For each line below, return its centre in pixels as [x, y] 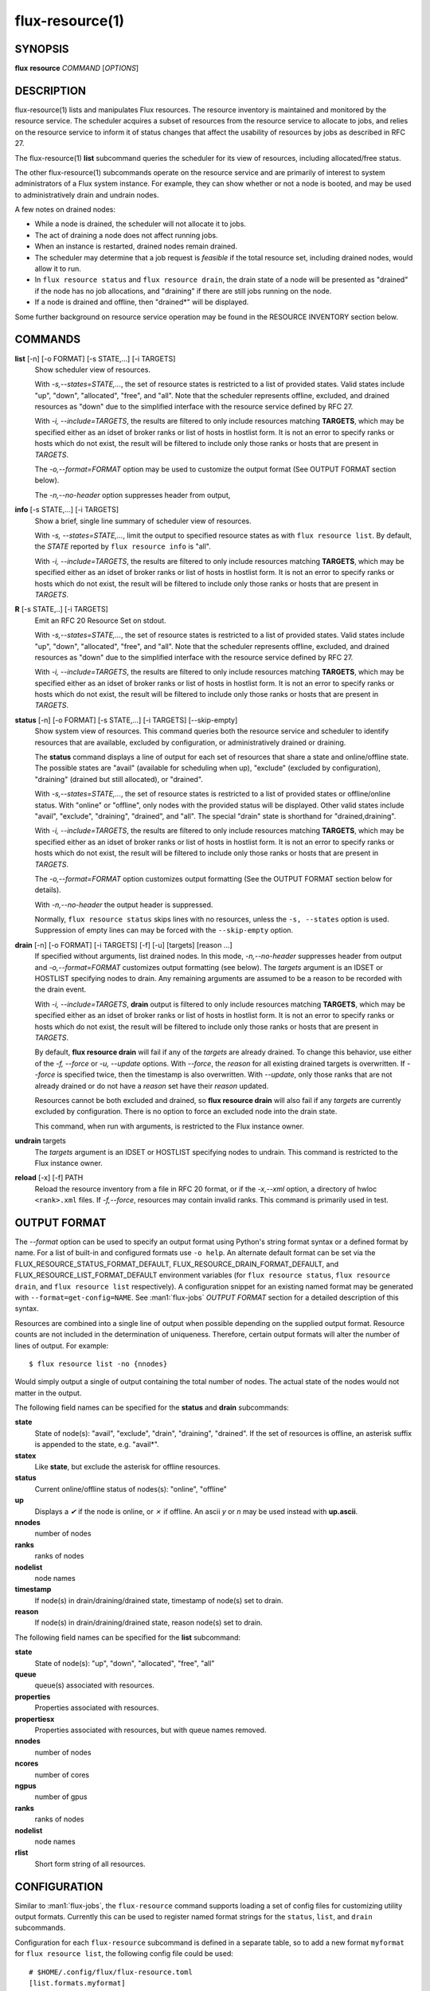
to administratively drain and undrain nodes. [87, 194]
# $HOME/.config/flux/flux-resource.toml [111, 1972]
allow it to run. [58, 269]
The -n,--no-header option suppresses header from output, [133, 495]
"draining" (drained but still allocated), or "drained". [119, 779]
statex [25, 1455]
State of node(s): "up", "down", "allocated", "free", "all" [125, 1663]
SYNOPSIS [42, 49]
